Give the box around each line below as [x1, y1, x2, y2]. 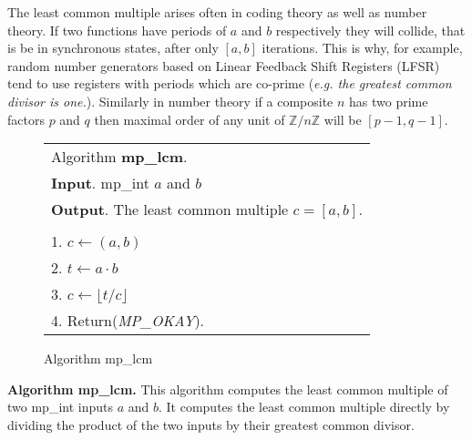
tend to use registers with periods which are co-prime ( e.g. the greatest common [7, 74, 452, 93]
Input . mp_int [51, 172, 149, 194]
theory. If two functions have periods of [7, 20, 227, 39]
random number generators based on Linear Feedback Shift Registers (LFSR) [7, 56, 440, 75]
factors [7, 109, 45, 128]
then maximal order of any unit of [94, 109, 285, 128]
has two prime [349, 91, 428, 110]
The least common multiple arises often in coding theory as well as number [7, 3, 427, 21]
